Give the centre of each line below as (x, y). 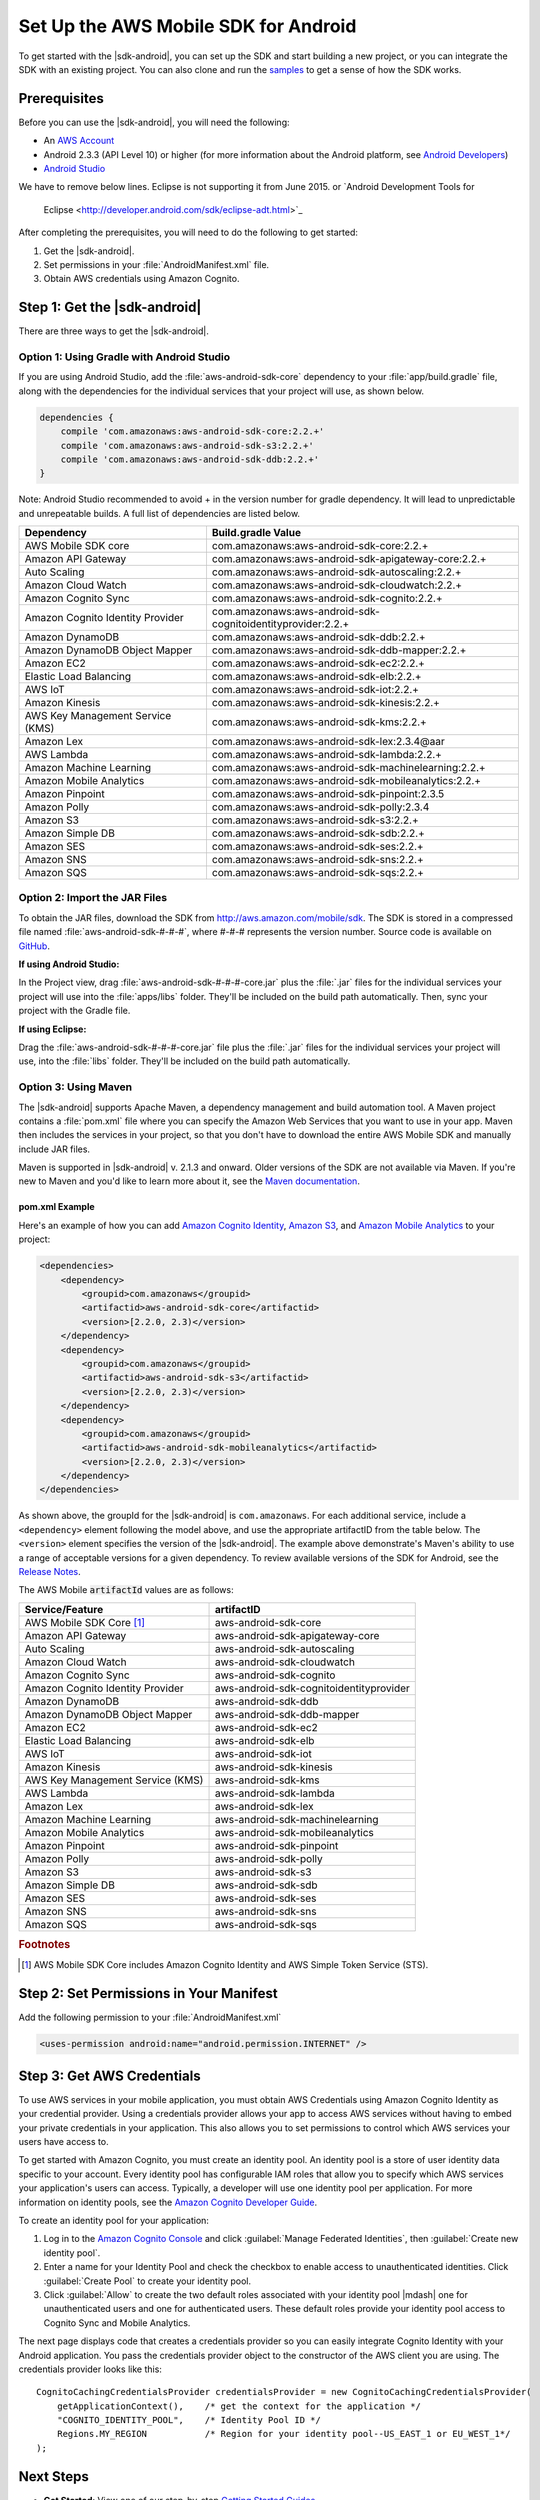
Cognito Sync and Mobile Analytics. (117, 2322)
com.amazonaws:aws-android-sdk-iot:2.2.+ (315, 690)
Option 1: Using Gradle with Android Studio (124, 357)
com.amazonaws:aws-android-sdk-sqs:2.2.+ (318, 873)
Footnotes (44, 1945)
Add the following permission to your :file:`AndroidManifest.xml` (150, 2017)
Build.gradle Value (256, 533)
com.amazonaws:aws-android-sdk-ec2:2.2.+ (318, 663)
